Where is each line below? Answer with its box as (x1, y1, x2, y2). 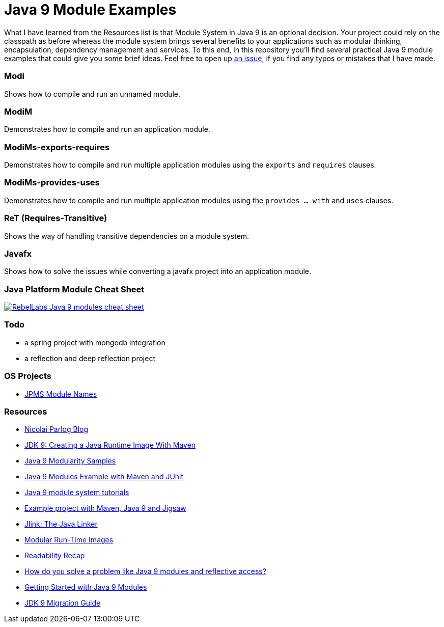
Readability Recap (24, 551, 85, 560)
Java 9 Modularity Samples (24, 456, 116, 466)
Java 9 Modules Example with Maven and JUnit (24, 472, 184, 481)
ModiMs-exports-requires (4, 142, 110, 152)
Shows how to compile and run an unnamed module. (4, 89, 181, 98)
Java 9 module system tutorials (24, 488, 129, 497)
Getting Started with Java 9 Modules (24, 583, 147, 592)
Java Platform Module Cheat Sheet (4, 284, 145, 294)
